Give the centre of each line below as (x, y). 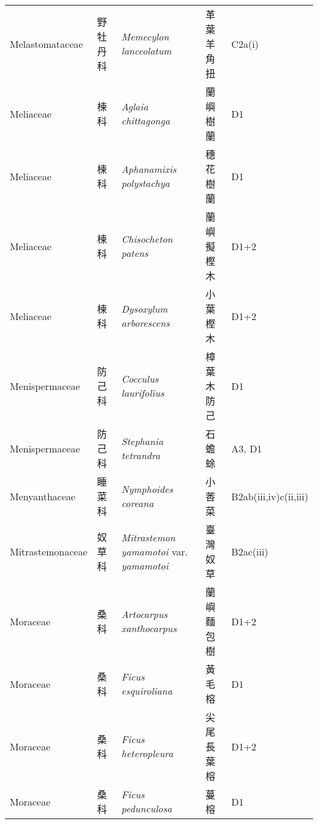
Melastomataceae (46, 44)
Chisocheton (147, 239)
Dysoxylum (145, 309)
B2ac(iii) (250, 551)
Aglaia (135, 106)
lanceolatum (146, 51)
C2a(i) (245, 44)
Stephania (142, 441)
